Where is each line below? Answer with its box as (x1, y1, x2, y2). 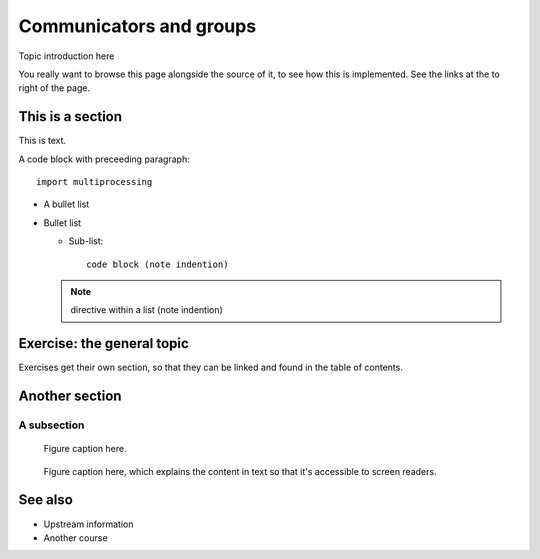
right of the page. (18, 82, 91, 94)
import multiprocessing (36, 176, 153, 188)
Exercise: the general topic (18, 335, 189, 352)
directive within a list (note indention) (70, 304, 224, 316)
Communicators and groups (18, 15, 257, 37)
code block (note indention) (86, 258, 229, 270)
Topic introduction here (18, 50, 115, 62)
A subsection (18, 418, 85, 432)
